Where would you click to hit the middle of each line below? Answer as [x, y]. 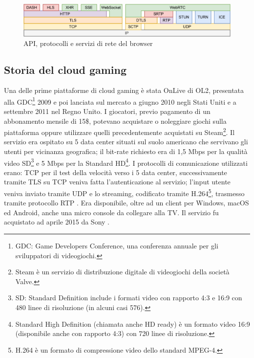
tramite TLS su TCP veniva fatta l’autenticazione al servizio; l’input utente [117, 182]
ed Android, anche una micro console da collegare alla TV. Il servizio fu [111, 212]
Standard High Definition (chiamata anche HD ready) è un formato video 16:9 [133, 324]
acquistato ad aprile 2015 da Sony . [57, 222]
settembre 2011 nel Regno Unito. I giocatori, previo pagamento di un [107, 111]
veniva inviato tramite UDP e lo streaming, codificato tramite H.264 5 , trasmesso [124, 192]
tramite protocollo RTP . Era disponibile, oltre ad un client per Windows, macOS [127, 203]
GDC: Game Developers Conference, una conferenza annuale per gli [117, 246]
